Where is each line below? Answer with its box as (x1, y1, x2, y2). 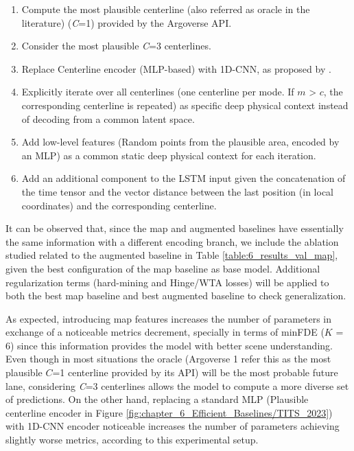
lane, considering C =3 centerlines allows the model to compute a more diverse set (5, 378, 349, 393)
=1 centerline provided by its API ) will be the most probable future (52, 365, 338, 380)
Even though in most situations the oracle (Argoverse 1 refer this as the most (5, 351, 331, 366)
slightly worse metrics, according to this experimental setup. (5, 432, 259, 447)
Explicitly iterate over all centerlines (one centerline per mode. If (21, 84, 294, 99)
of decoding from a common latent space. (21, 111, 195, 126)
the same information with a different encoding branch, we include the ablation (5, 234, 339, 248)
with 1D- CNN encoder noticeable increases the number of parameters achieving (5, 419, 340, 433)
